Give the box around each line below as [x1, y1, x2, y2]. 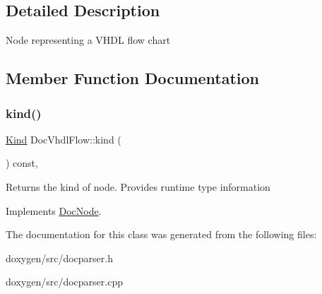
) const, [6, 155, 38, 170]
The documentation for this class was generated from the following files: [6, 227, 317, 242]
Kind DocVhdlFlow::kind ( [6, 131, 121, 146]
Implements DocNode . [6, 203, 102, 218]
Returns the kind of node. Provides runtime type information [6, 179, 270, 194]
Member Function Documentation [6, 67, 260, 89]
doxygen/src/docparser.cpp [6, 274, 123, 289]
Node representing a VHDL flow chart [6, 33, 171, 47]
